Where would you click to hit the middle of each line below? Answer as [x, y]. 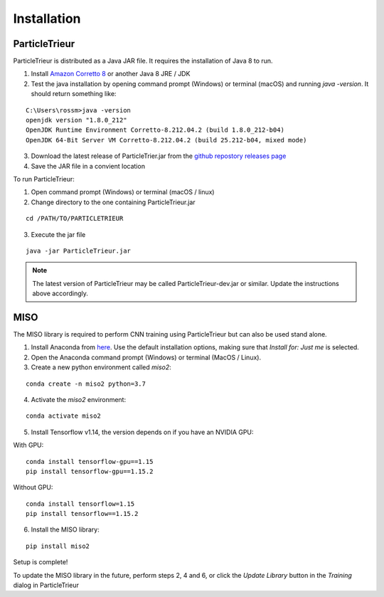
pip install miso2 [58, 546]
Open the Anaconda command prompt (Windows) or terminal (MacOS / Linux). [146, 357]
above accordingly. [60, 294]
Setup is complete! [41, 562]
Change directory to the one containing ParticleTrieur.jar [113, 202]
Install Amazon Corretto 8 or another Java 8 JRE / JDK [111, 74]
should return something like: [74, 94]
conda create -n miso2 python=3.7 [86, 384]
